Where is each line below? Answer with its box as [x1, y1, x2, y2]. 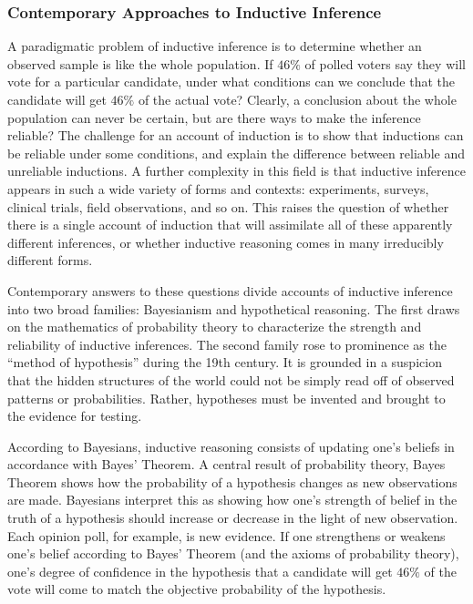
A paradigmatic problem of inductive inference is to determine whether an [7, 36, 422, 56]
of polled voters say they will [304, 54, 466, 73]
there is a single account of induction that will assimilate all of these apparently [7, 215, 453, 234]
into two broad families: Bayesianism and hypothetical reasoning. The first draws [7, 299, 460, 318]
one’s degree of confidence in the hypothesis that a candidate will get [7, 561, 393, 580]
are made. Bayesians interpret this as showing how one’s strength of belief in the [7, 490, 458, 509]
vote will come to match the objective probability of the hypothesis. [7, 579, 386, 599]
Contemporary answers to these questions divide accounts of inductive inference [7, 281, 453, 300]
